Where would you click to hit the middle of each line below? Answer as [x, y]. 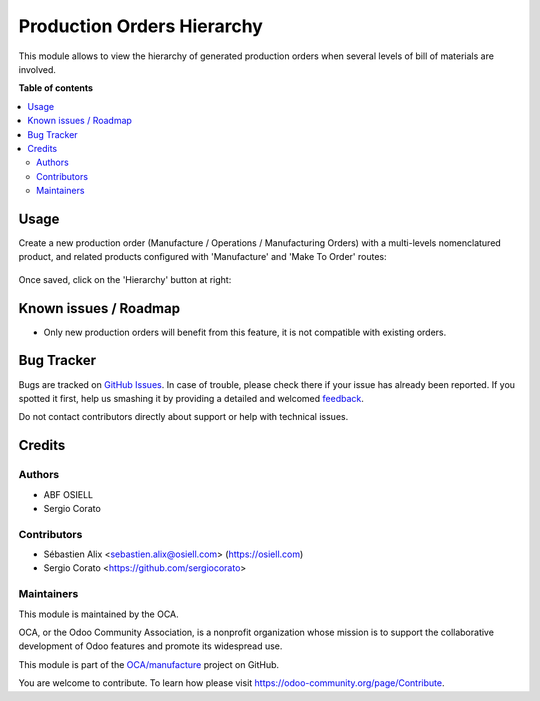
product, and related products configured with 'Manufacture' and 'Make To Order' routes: [202, 257]
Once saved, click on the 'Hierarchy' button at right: [125, 279]
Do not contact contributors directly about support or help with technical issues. [183, 417]
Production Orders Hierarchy [141, 26]
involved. [37, 69]
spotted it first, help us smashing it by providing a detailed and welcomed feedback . [191, 398]
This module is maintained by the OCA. [98, 614]
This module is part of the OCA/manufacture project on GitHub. [149, 664]
